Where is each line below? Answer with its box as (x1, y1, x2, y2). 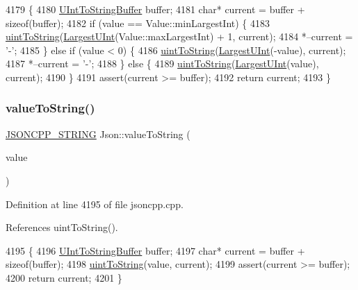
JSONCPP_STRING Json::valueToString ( (6, 126, 190, 141)
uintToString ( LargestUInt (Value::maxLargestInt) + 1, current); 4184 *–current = (6, 29, 353, 44)
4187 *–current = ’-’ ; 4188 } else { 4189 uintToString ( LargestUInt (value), (6, 56, 319, 71)
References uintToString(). (6, 220, 118, 234)
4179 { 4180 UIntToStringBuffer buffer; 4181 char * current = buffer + (6, 2, 305, 16)
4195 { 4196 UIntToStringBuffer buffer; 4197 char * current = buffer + (6, 243, 305, 257)
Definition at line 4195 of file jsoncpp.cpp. (6, 196, 184, 211)
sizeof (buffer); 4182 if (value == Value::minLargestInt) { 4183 (6, 15, 270, 30)
